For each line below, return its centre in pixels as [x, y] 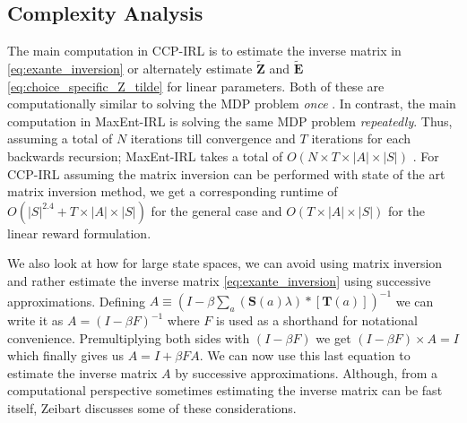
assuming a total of [60, 138]
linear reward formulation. [79, 233]
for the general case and [216, 210]
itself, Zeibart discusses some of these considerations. [152, 408]
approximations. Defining [76, 301]
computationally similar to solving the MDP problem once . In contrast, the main [232, 104]
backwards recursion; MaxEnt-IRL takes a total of [145, 155]
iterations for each [361, 138]
